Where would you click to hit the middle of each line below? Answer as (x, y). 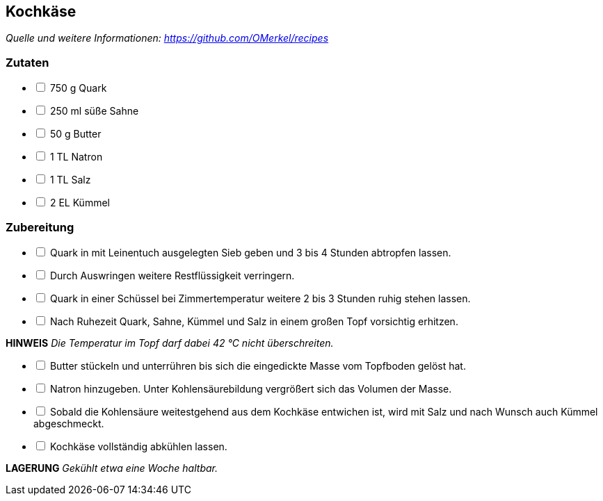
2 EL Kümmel (80, 203)
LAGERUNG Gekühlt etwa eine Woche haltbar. (112, 468)
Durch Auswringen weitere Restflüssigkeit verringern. (172, 275)
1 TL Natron (76, 157)
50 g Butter (75, 134)
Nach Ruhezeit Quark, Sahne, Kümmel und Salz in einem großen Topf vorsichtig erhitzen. (254, 321)
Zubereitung (40, 227)
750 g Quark (78, 88)
